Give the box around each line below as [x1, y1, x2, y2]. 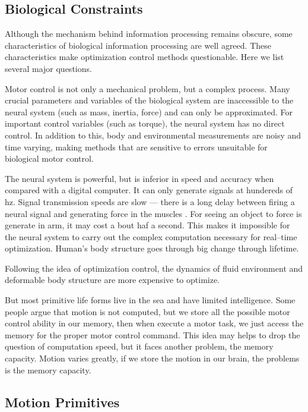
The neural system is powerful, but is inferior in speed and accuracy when [5, 172, 274, 184]
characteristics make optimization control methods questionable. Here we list [5, 51, 284, 63]
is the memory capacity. [5, 363, 91, 376]
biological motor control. [5, 152, 94, 165]
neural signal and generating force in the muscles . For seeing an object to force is [5, 207, 302, 219]
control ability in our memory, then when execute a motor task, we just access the [5, 317, 304, 329]
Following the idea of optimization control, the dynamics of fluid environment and [5, 262, 303, 274]
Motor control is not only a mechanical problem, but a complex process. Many [5, 82, 290, 95]
